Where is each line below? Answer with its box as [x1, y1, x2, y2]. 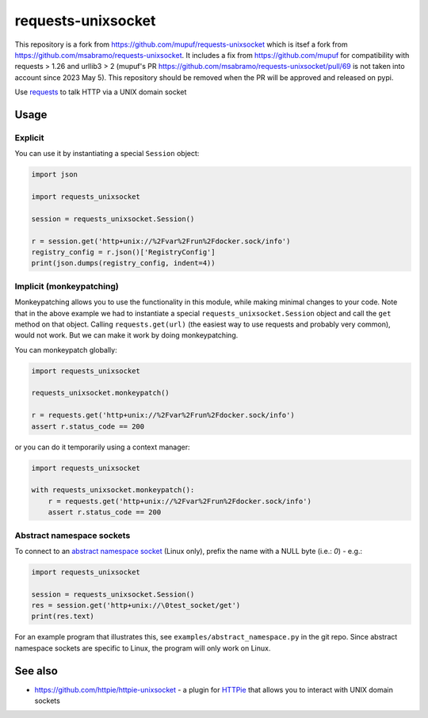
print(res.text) [31, 612, 95, 621]
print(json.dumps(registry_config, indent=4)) [31, 258, 216, 268]
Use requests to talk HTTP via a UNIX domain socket [14, 87, 187, 97]
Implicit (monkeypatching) [14, 281, 119, 292]
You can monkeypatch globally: [14, 345, 118, 354]
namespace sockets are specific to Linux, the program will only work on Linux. [14, 643, 271, 653]
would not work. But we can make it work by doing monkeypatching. [14, 330, 239, 340]
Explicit [14, 132, 44, 143]
